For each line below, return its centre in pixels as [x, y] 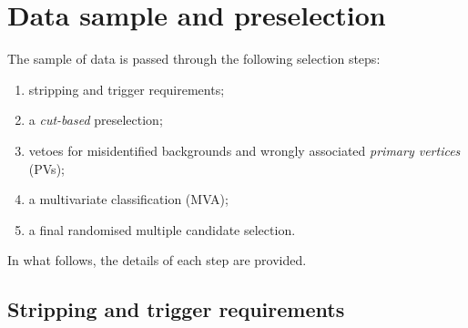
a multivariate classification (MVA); [128, 199]
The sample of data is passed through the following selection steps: [194, 59]
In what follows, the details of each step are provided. [157, 260]
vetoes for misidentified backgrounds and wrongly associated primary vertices [244, 150]
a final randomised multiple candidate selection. [162, 229]
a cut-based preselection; [96, 120]
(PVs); [46, 168]
